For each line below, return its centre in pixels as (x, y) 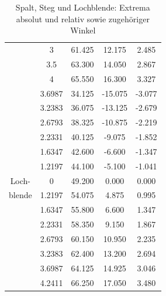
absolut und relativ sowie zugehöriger (83, 18)
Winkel (83, 30)
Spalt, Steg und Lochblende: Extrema (83, 7)
